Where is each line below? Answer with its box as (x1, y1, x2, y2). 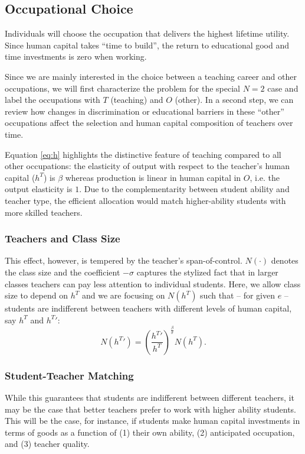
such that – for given (200, 289, 275, 301)
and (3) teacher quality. (5, 437, 90, 450)
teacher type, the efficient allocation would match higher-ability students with (5, 194, 286, 206)
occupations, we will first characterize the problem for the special (5, 82, 241, 94)
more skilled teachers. (5, 206, 83, 218)
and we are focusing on (81, 289, 165, 301)
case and (267, 82, 299, 94)
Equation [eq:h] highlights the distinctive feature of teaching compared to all (5, 148, 281, 160)
